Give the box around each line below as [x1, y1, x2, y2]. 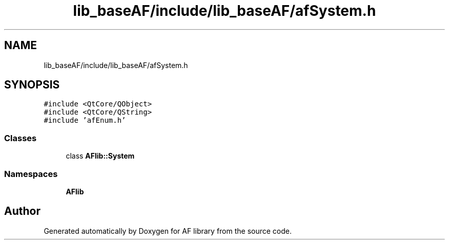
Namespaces [4, 168, 58, 179]
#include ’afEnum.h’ [44, 116, 126, 125]
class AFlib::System [66, 151, 135, 161]
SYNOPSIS [4, 78, 60, 92]
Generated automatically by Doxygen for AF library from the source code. [44, 226, 292, 235]
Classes [4, 132, 37, 143]
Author [4, 205, 40, 218]
